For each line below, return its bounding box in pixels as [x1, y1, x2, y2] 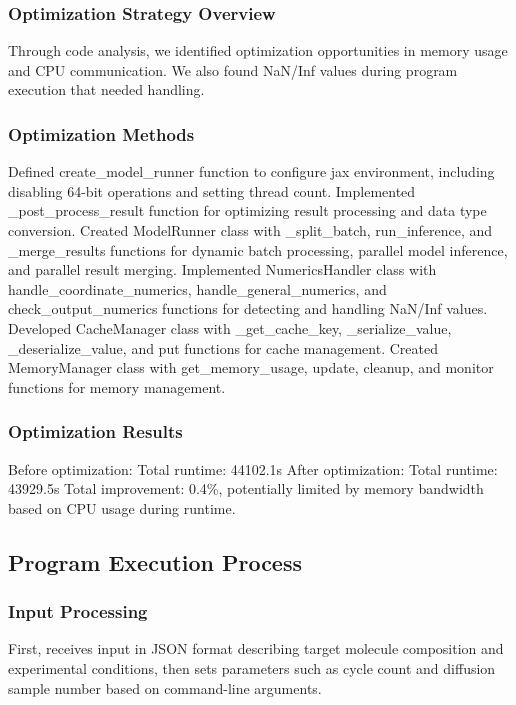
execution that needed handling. [8, 79, 205, 100]
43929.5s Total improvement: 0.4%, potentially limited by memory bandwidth [8, 478, 484, 499]
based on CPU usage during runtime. [8, 497, 236, 518]
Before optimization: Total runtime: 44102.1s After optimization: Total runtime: [8, 458, 498, 479]
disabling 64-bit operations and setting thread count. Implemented [8, 180, 416, 201]
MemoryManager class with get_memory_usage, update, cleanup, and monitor [8, 357, 494, 378]
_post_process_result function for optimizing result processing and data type [8, 200, 487, 221]
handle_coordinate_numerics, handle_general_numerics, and [8, 278, 387, 299]
